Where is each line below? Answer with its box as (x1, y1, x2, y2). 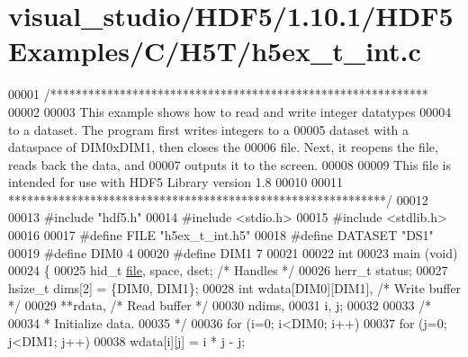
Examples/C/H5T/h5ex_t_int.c (8, 32, 421, 69)
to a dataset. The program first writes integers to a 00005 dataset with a (8, 120, 409, 138)
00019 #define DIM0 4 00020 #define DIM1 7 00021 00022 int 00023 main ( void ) (8, 243, 458, 262)
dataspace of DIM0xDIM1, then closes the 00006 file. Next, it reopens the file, (8, 138, 438, 156)
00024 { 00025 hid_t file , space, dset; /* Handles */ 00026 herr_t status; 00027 (8, 261, 448, 280)
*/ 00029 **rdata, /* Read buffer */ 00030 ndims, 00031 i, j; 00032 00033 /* (8, 296, 432, 315)
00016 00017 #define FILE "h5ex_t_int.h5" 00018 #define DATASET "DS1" (8, 226, 434, 245)
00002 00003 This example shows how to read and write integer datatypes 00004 (8, 102, 452, 120)
